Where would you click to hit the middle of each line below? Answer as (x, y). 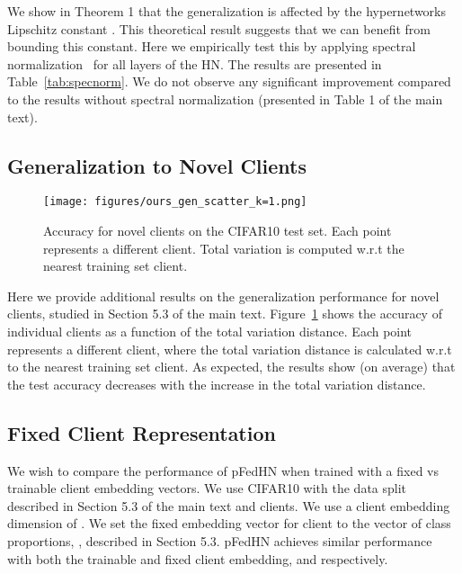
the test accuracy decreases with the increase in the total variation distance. (217, 384)
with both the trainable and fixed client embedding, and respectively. (198, 558)
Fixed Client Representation (142, 432)
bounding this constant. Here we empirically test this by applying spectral (212, 46)
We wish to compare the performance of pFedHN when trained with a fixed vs (223, 470)
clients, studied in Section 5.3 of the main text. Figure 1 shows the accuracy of (225, 314)
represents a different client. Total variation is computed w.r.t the (224, 248)
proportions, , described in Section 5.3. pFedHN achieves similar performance (220, 540)
